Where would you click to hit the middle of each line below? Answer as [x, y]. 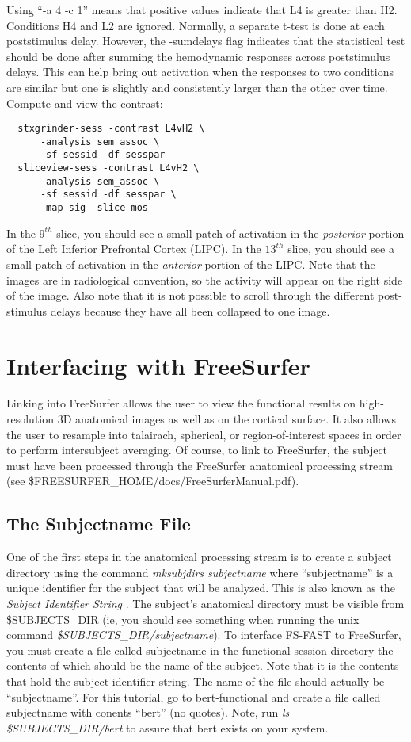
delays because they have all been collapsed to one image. [190, 310]
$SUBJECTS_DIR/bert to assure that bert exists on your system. [167, 727]
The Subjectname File [99, 524]
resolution [30, 419]
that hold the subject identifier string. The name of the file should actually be [196, 681]
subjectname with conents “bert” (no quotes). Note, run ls [148, 712]
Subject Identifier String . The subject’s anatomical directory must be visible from [205, 603]
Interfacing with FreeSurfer [158, 365]
